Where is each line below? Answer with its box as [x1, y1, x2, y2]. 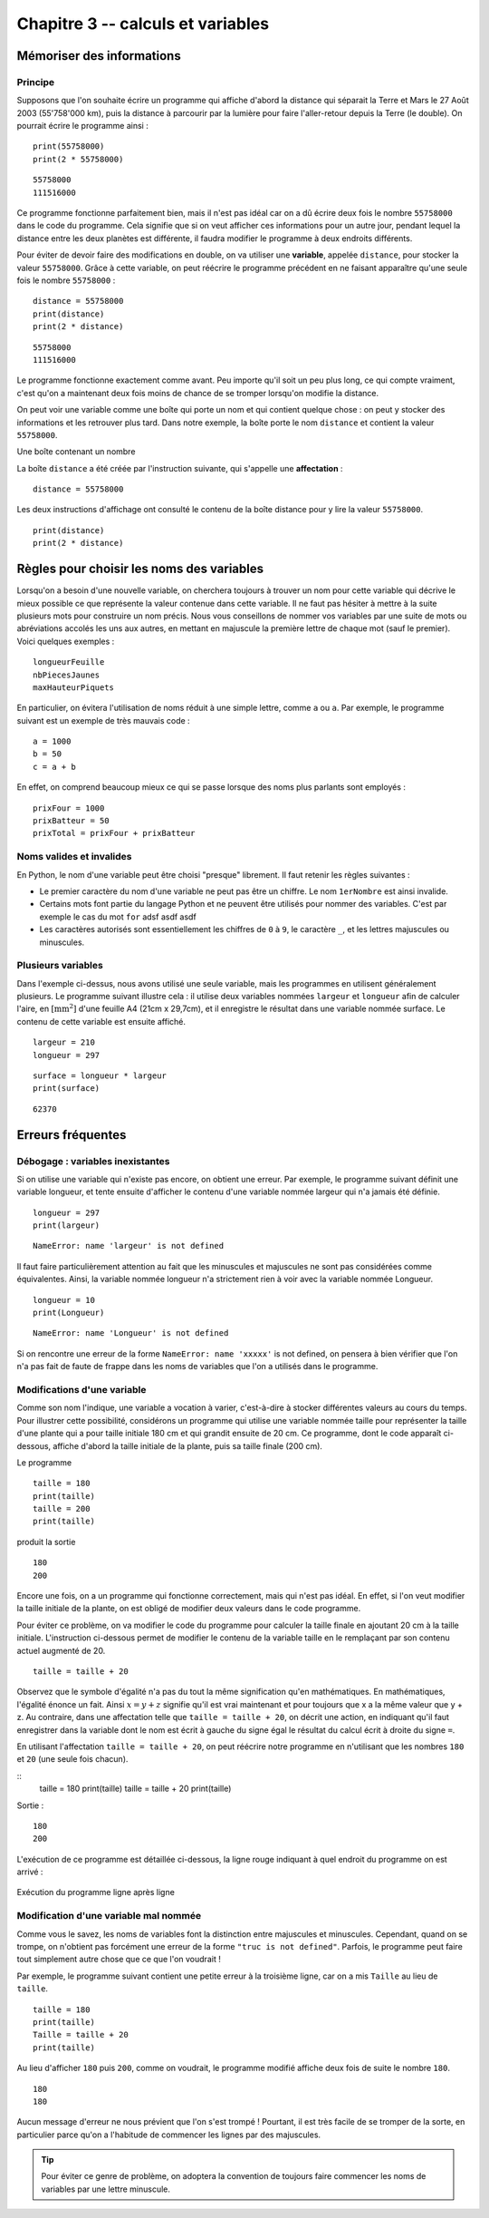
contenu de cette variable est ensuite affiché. [16, 1016, 186, 1026]
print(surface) [33, 1084, 101, 1094]
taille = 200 [33, 1503, 91, 1514]
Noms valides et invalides [16, 851, 132, 863]
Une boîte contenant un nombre [16, 446, 136, 457]
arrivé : [16, 1866, 43, 1877]
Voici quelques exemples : [16, 636, 115, 647]
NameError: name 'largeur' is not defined [33, 1240, 225, 1251]
